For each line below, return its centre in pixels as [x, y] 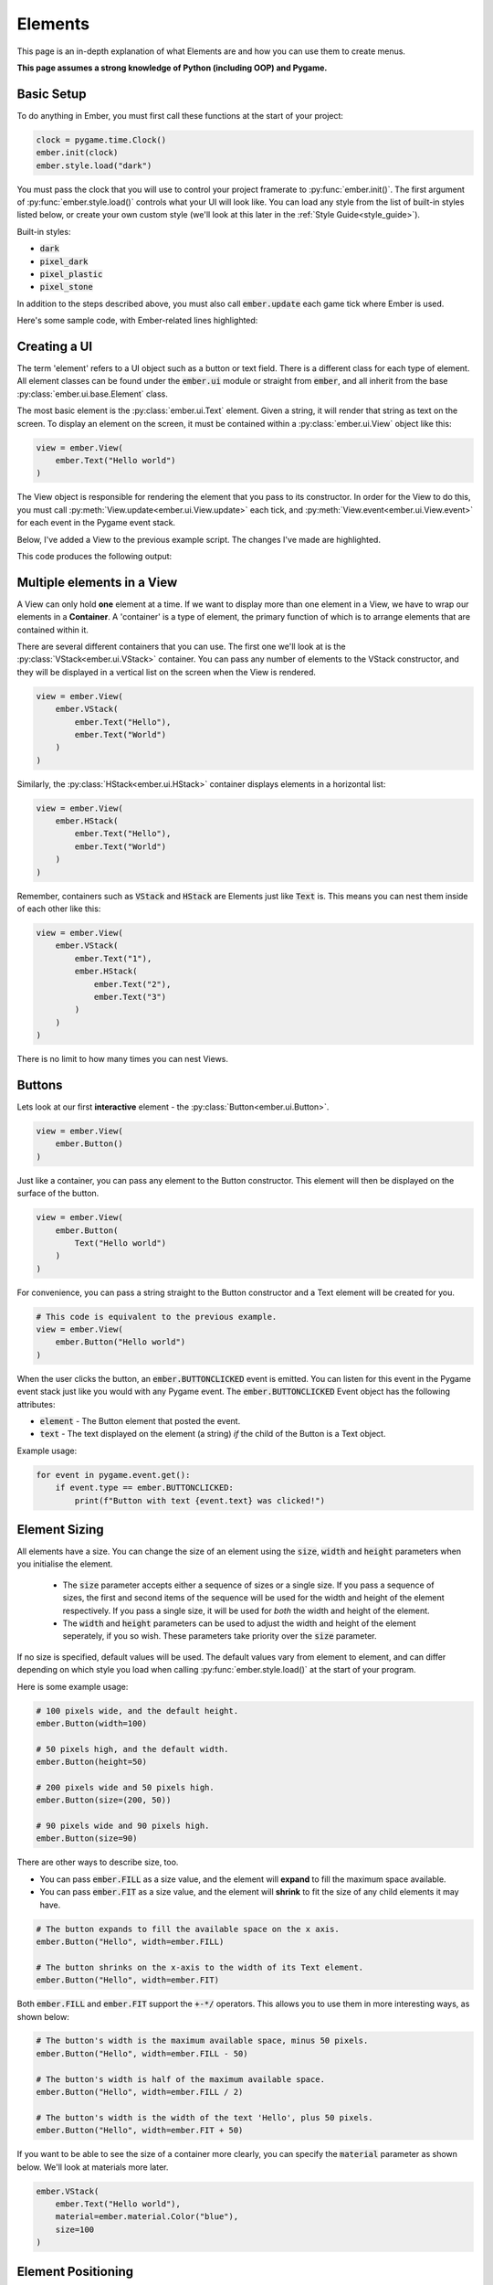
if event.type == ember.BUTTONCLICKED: [145, 1488]
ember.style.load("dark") [94, 165]
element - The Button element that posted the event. [140, 1420]
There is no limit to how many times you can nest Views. [122, 1059]
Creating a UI [55, 346]
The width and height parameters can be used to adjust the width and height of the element [239, 1623]
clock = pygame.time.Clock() [101, 140]
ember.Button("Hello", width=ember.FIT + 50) [140, 2131]
